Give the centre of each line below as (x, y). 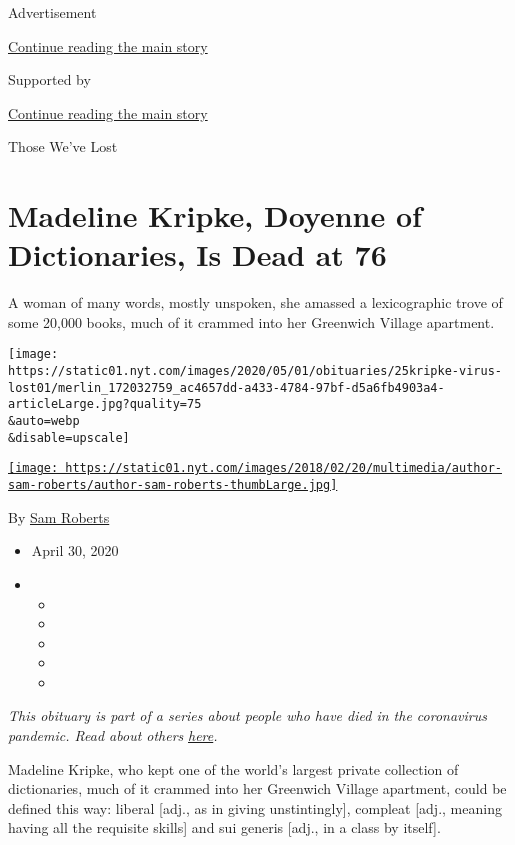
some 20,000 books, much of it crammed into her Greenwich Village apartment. (251, 321)
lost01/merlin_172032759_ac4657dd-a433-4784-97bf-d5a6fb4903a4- (226, 387)
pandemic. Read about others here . (113, 735)
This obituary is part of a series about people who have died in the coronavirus (247, 715)
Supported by (49, 79)
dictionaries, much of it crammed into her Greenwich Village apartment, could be (257, 788)
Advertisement (52, 12)
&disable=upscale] (69, 437)
